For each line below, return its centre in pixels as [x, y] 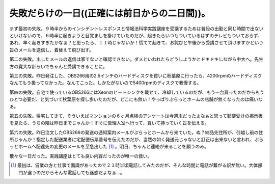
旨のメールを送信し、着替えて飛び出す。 [51, 50]
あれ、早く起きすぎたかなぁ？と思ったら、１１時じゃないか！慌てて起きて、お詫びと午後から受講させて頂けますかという [136, 43]
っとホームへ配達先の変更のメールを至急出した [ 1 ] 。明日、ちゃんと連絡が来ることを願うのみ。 [109, 147]
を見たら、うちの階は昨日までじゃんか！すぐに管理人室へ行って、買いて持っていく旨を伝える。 [109, 123]
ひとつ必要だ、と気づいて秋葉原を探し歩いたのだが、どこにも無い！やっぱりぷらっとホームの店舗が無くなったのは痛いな [136, 99]
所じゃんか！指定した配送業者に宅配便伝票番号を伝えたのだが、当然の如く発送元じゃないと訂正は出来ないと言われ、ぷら [136, 140]
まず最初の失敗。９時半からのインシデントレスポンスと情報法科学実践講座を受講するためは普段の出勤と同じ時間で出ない [136, 29]
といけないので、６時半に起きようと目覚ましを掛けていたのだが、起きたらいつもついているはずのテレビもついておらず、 [136, 35]
